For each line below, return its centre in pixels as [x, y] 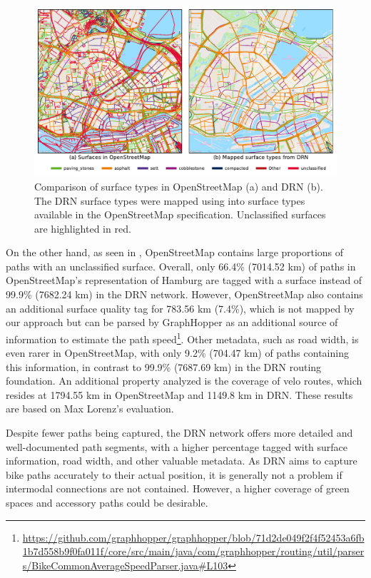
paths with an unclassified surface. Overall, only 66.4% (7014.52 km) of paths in [181, 266]
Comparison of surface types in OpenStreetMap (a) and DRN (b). [179, 186]
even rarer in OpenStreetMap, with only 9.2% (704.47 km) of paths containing [177, 353]
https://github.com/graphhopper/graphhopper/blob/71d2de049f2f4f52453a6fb [193, 537]
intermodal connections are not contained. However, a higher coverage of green [178, 488]
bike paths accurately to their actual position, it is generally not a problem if [174, 474]
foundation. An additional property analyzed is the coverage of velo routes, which [184, 381]
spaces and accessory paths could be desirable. [107, 503]
